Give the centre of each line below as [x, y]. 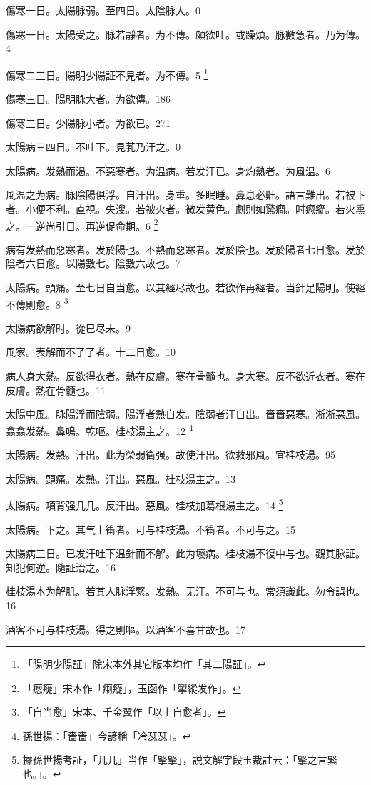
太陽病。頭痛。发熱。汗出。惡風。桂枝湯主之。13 [121, 478]
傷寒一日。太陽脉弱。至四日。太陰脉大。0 [103, 10]
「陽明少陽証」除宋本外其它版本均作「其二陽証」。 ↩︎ [144, 664]
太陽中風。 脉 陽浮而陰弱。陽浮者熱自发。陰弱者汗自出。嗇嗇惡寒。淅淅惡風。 [185, 414]
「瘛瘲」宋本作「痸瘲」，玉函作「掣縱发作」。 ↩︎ [132, 687]
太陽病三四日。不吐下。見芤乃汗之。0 [93, 147]
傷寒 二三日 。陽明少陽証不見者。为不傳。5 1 [107, 74]
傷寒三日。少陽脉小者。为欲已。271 [88, 122]
